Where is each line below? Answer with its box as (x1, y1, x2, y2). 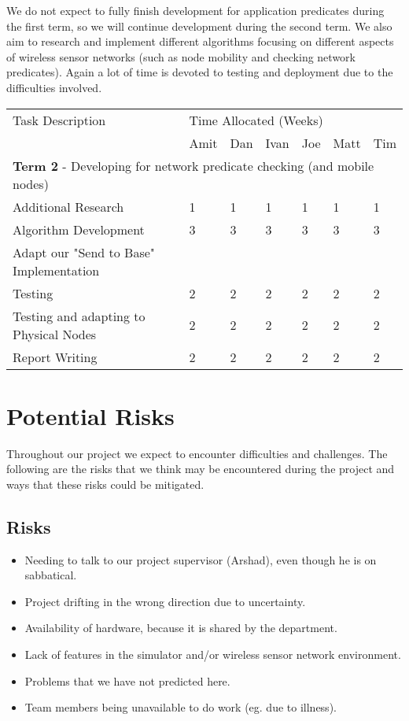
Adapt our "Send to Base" (13, 242, 155, 261)
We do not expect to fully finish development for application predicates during (6, 2, 385, 18)
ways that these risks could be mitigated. (6, 475, 204, 492)
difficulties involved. (6, 79, 102, 95)
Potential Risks (6, 399, 175, 431)
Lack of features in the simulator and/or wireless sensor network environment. (24, 646, 401, 663)
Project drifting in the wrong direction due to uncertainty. (24, 593, 306, 609)
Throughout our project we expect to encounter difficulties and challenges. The (6, 445, 388, 461)
